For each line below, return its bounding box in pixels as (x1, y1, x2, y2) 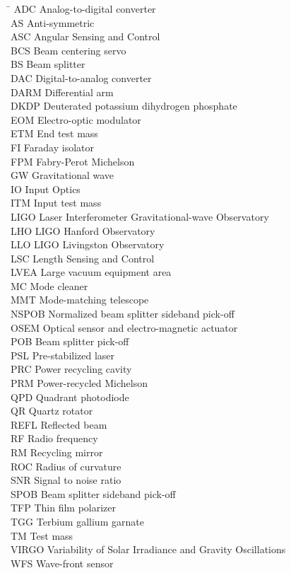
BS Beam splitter (11, 57, 85, 71)
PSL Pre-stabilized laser (11, 347, 115, 362)
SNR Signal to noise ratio (11, 473, 121, 487)
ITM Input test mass (11, 195, 102, 210)
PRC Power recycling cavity (11, 361, 132, 376)
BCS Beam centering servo (11, 42, 126, 57)
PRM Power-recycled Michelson (11, 376, 148, 390)
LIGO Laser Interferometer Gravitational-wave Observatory (11, 209, 269, 224)
